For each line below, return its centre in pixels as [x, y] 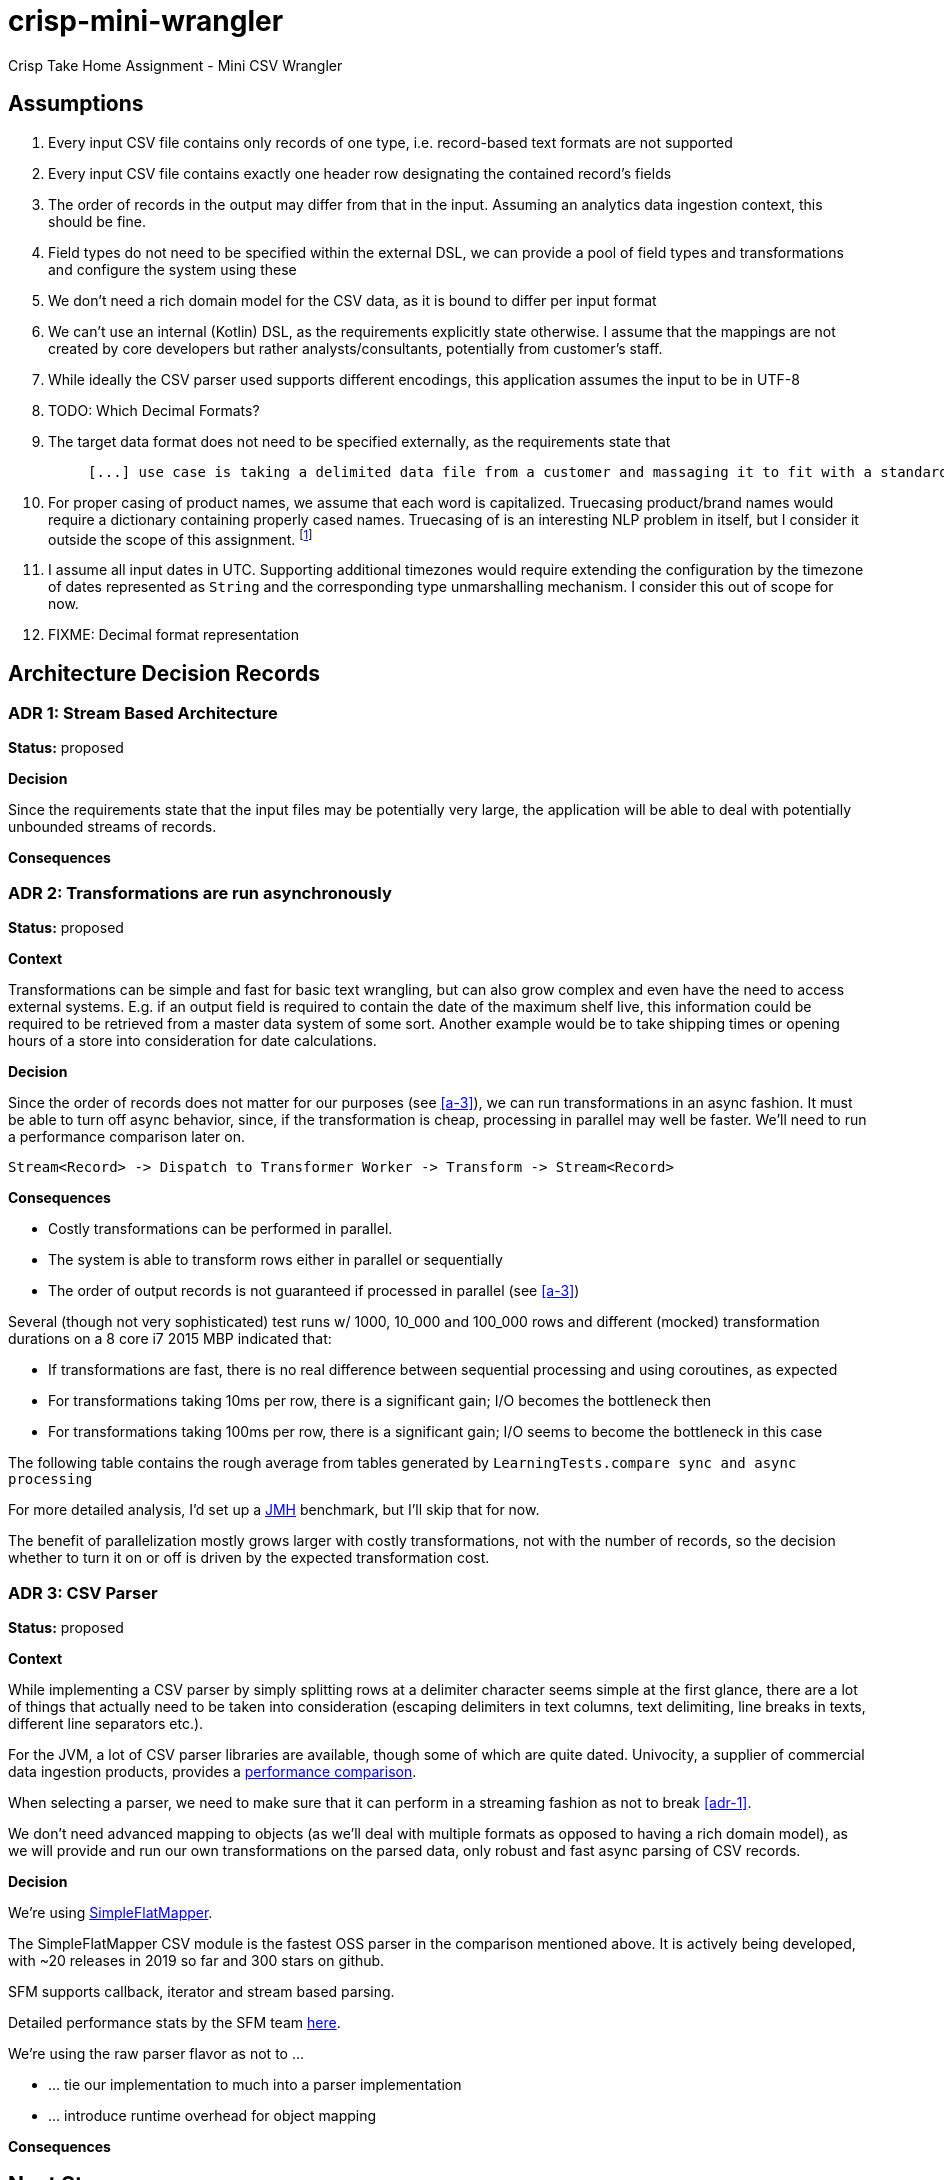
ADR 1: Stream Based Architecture [143, 713]
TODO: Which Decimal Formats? [154, 410]
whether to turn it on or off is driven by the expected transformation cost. [249, 1558]
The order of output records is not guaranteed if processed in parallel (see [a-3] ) [314, 1291]
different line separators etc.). [106, 1723]
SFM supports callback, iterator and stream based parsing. [201, 1991]
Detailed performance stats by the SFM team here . [174, 2022]
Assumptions [76, 104]
